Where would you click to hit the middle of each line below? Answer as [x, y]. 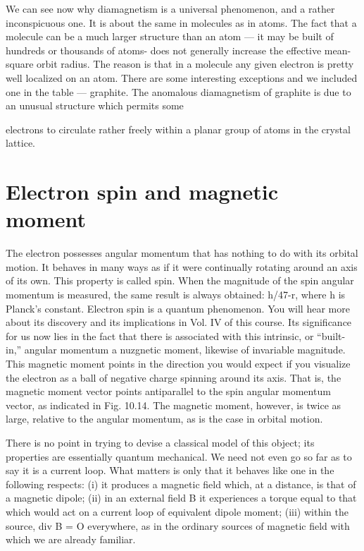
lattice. [20, 143]
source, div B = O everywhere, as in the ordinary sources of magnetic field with [178, 525]
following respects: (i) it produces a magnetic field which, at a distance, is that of [181, 484]
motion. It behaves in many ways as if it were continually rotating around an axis [182, 266]
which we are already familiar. [71, 539]
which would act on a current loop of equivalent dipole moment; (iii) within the [177, 511]
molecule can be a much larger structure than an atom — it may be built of [170, 36]
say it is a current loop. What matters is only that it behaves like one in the [170, 470]
